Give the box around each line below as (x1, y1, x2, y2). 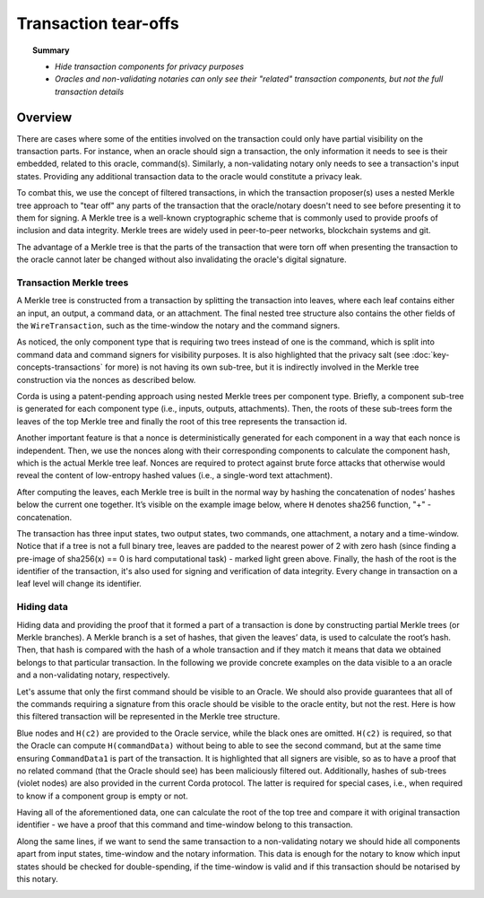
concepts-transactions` (16, 362, 103, 372)
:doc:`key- (411, 349, 450, 360)
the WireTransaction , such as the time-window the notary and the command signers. (16, 320, 341, 331)
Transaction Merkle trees (16, 276, 129, 289)
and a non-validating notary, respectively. (16, 669, 170, 681)
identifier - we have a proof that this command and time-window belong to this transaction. (16, 819, 353, 830)
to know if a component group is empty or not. (16, 790, 188, 801)
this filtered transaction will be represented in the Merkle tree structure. (16, 711, 281, 722)
